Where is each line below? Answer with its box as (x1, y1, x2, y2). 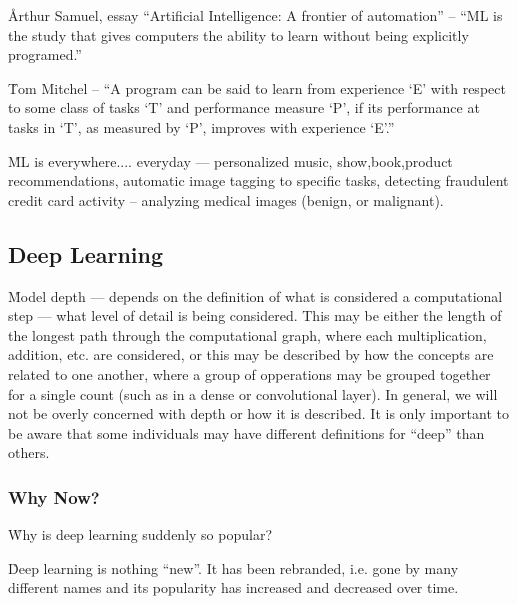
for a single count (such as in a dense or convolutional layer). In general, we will (8, 383, 498, 404)
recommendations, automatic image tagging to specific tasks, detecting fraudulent (8, 170, 509, 191)
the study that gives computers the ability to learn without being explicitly (8, 24, 469, 45)
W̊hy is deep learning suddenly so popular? (8, 524, 273, 545)
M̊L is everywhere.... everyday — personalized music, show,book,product (8, 150, 453, 171)
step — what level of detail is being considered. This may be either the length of (8, 305, 502, 326)
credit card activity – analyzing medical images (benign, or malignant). (8, 189, 444, 210)
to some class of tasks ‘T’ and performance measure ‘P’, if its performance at (8, 97, 480, 118)
